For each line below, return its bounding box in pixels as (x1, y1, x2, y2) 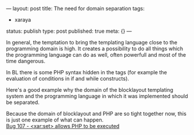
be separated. (6, 99, 40, 106)
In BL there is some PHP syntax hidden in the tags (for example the (6, 69, 168, 75)
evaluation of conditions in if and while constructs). (6, 75, 130, 82)
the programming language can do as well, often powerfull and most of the (6, 51, 186, 58)
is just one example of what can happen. (6, 116, 104, 123)
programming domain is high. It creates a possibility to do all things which (6, 45, 183, 52)
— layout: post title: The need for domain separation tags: (6, 5, 145, 12)
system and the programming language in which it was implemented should (6, 93, 188, 99)
